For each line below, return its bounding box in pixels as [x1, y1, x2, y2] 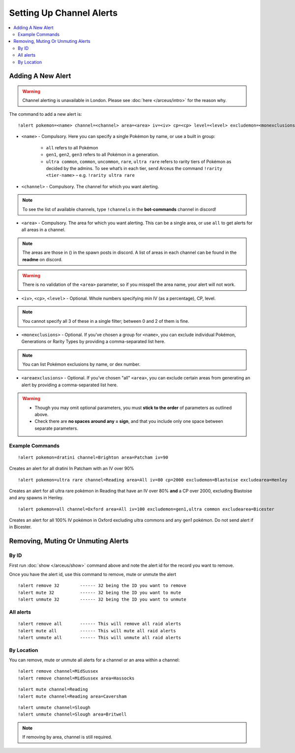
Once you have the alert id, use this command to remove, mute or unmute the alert [9, 572, 177, 578]
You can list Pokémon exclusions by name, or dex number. [22, 361, 141, 367]
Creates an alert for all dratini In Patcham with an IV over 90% [9, 466, 135, 472]
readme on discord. [22, 256, 62, 262]
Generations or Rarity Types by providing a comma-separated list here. [21, 339, 166, 344]
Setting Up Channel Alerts [9, 7, 118, 18]
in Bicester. [9, 524, 32, 530]
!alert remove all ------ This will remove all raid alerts [18, 621, 181, 627]
